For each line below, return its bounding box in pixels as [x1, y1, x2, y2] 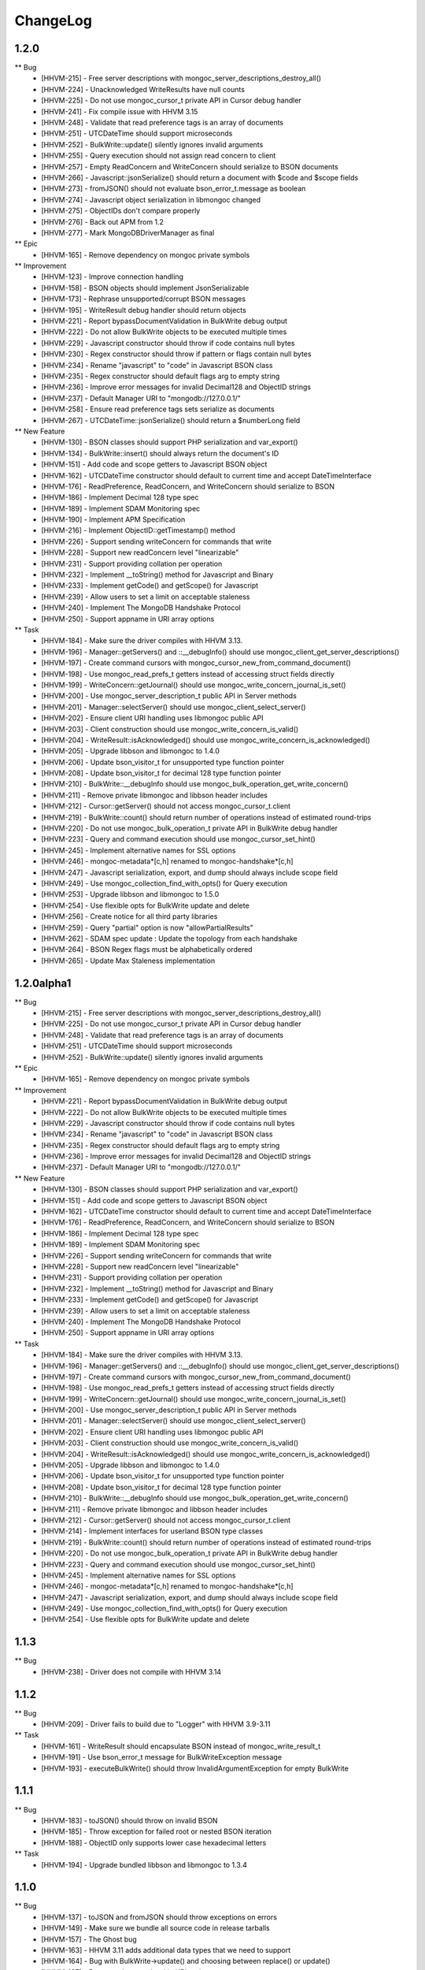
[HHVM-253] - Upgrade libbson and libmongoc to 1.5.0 [41, 890, 220, 899]
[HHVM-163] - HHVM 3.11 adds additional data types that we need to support [41, 1945, 291, 1954]
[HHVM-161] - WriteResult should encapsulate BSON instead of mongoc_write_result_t [41, 1741, 321, 1751]
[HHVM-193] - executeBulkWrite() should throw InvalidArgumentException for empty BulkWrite [41, 1764, 349, 1773]
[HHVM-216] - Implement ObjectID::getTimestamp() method [41, 526, 236, 535]
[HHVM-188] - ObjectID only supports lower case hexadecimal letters [41, 1838, 267, 1847]
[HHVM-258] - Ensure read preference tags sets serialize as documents [41, 404, 275, 414]
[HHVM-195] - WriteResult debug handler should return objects [41, 305, 247, 314]
